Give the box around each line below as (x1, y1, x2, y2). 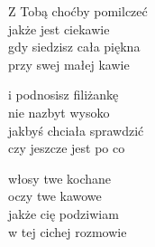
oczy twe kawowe (8, 186, 102, 205)
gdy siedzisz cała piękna (8, 37, 141, 56)
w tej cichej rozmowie (8, 222, 127, 241)
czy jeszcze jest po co (8, 138, 125, 157)
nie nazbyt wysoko (8, 102, 110, 121)
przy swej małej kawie (8, 54, 130, 73)
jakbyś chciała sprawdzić (8, 120, 144, 139)
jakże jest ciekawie (8, 19, 110, 38)
